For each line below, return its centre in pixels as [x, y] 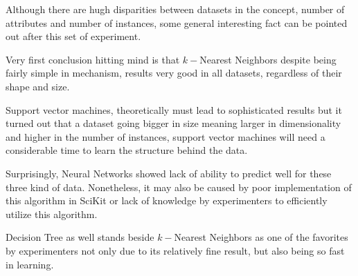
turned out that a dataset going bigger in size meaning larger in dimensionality [173, 123]
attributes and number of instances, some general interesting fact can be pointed [177, 22]
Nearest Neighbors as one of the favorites [261, 237]
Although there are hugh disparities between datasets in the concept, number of [175, 9]
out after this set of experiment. [73, 36]
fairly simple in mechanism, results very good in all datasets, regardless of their [174, 73]
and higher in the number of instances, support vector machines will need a [165, 136]
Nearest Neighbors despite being [268, 59]
